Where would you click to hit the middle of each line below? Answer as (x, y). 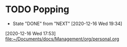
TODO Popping (37, 9)
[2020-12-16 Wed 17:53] (30, 33)
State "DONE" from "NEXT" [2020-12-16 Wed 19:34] (67, 24)
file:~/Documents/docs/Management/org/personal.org (62, 39)
